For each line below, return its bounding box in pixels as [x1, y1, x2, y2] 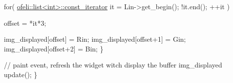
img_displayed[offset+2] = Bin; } [4, 43, 103, 53]
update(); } [4, 69, 37, 79]
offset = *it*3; [4, 17, 46, 28]
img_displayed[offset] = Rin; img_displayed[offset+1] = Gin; [4, 34, 186, 44]
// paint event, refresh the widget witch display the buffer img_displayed [4, 60, 222, 70]
